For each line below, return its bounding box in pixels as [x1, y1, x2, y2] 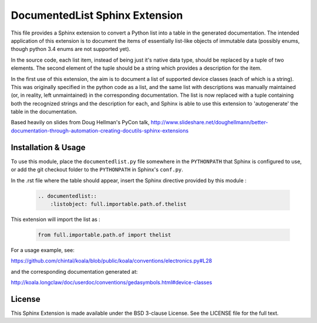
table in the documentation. [11, 108, 77, 115]
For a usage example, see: [11, 246, 75, 253]
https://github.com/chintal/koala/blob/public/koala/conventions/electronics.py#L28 [11, 257, 213, 264]
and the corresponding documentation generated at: [11, 268, 138, 275]
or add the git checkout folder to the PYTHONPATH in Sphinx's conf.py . [11, 166, 183, 173]
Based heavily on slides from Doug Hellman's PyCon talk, [11, 119, 150, 126]
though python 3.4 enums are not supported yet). [11, 46, 131, 53]
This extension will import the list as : [11, 216, 101, 223]
